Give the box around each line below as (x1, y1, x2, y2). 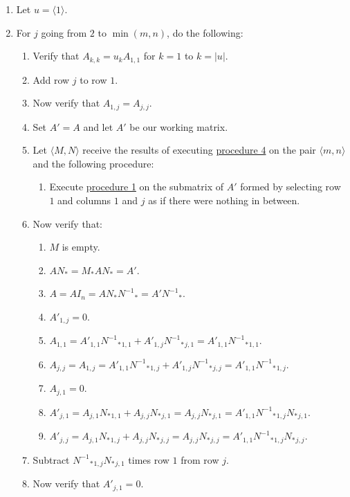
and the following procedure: (33, 156, 154, 170)
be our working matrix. (129, 119, 228, 134)
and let (83, 119, 113, 134)
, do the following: (167, 25, 243, 39)
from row (181, 452, 219, 467)
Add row (33, 72, 70, 87)
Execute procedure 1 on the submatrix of (49, 179, 224, 194)
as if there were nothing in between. (148, 193, 300, 208)
